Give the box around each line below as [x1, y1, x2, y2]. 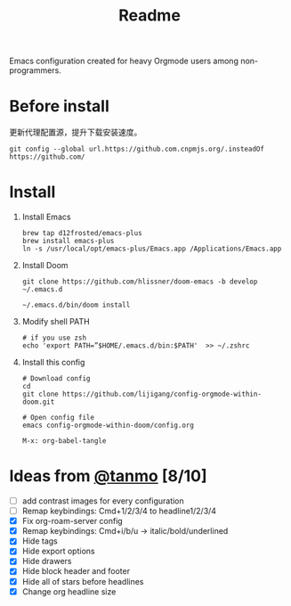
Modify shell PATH [21, 316, 91, 327]
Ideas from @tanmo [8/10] [9, 466, 207, 487]
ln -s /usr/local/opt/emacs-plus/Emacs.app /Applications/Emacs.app [21, 244, 282, 254]
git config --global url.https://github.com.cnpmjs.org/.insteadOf [9, 144, 265, 154]
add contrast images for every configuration [21, 495, 184, 506]
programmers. [9, 65, 62, 76]
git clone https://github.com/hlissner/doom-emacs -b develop [21, 277, 258, 286]
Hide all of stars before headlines [21, 576, 144, 586]
